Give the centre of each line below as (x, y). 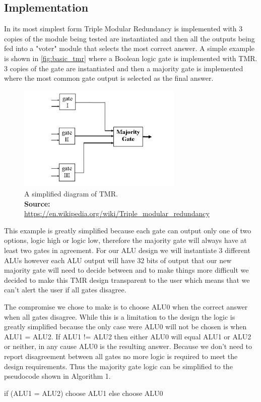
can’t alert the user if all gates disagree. (65, 290)
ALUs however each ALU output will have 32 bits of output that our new (118, 260)
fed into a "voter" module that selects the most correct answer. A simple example (129, 48)
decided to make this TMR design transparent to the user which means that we (127, 280)
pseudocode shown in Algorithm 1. (57, 376)
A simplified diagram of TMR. (71, 194)
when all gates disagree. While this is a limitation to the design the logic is (120, 316)
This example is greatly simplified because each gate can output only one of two (128, 230)
